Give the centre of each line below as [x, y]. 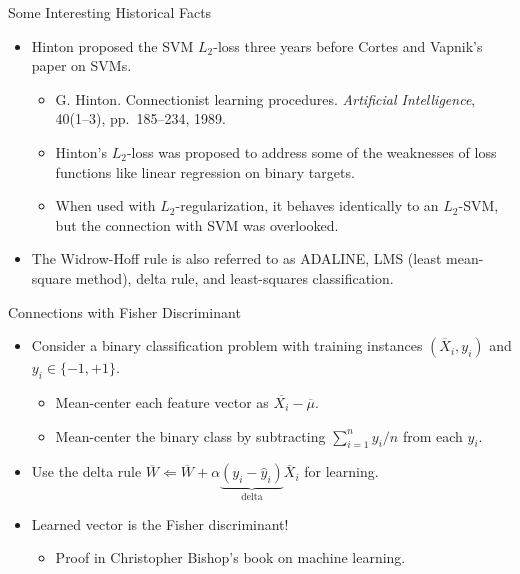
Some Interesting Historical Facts [110, 12]
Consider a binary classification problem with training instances [227, 345]
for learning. [341, 471]
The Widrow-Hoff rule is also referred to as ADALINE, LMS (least [236, 258]
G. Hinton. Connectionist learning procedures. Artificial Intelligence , [265, 98]
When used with [105, 205]
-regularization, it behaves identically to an [307, 205]
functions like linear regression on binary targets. [205, 171]
